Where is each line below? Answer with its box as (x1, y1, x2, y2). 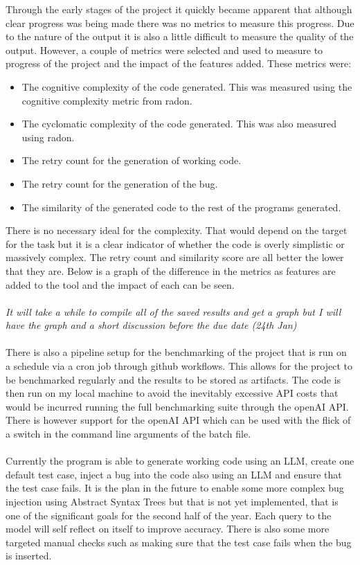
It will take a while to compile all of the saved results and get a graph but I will (6, 304, 341, 319)
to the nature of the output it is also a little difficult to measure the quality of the (6, 29, 354, 44)
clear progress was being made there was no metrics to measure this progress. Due (6, 15, 354, 30)
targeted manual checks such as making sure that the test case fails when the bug (6, 535, 352, 549)
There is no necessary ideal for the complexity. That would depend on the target (6, 223, 348, 237)
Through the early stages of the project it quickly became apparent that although (6, 2, 352, 16)
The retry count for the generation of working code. (21, 153, 242, 168)
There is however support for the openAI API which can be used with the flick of (6, 413, 351, 427)
